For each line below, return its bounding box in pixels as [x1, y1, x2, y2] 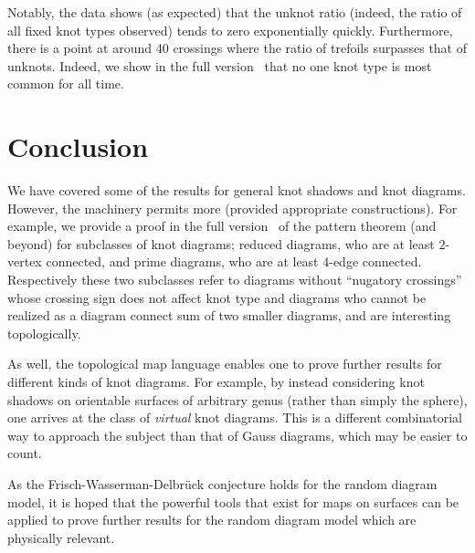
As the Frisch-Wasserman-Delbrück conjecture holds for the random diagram [7, 475, 438, 493]
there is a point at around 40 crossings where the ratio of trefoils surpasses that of [7, 38, 468, 57]
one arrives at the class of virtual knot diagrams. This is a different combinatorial [7, 408, 462, 427]
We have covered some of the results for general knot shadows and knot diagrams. [7, 181, 466, 200]
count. [7, 443, 42, 463]
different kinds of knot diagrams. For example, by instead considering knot [7, 372, 425, 391]
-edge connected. [329, 252, 422, 271]
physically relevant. [7, 527, 115, 547]
